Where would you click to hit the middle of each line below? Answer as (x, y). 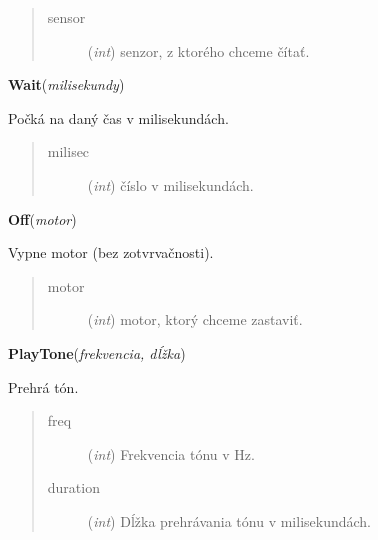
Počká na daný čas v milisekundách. (118, 117)
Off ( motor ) (42, 218)
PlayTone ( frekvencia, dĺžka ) (97, 352)
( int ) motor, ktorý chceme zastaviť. (195, 319)
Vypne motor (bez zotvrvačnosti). (111, 252)
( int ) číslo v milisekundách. (170, 184)
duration (73, 487)
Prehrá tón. (43, 386)
